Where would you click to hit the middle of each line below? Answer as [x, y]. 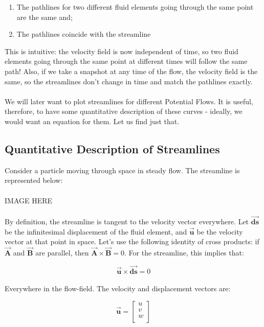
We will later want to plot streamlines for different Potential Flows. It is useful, [129, 101]
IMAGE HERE [29, 200]
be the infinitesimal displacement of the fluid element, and [96, 231]
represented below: [34, 180]
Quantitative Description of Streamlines [112, 148]
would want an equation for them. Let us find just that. [92, 121]
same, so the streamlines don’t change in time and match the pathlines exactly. [129, 81]
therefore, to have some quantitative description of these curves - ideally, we [124, 111]
